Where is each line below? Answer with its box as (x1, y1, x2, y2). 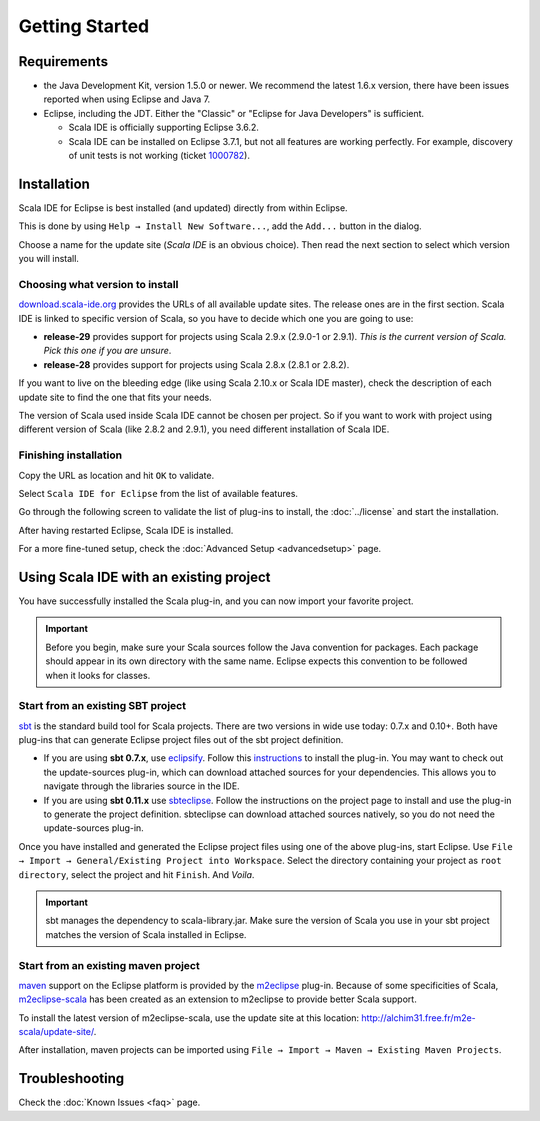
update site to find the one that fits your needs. (18, 391, 212, 403)
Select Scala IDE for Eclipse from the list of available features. (18, 487, 299, 499)
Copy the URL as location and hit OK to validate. (18, 469, 215, 481)
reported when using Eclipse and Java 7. (43, 93, 211, 105)
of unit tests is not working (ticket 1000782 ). (68, 150, 250, 162)
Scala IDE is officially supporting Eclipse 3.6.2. (68, 121, 260, 134)
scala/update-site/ (18, 1026, 94, 1038)
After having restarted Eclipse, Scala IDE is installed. (18, 524, 234, 536)
